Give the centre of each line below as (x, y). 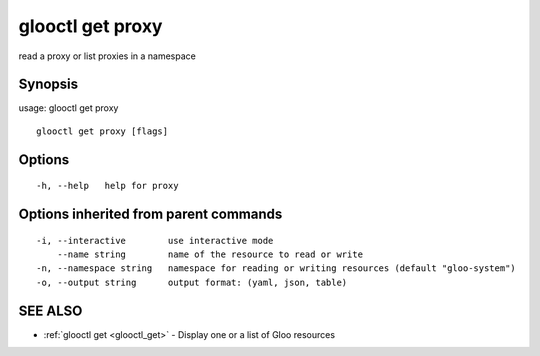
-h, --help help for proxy (107, 186)
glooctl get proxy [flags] (102, 131)
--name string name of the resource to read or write (210, 254)
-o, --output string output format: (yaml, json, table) (192, 282)
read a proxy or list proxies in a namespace (107, 56)
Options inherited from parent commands (150, 214)
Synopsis (48, 84)
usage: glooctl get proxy (68, 108)
